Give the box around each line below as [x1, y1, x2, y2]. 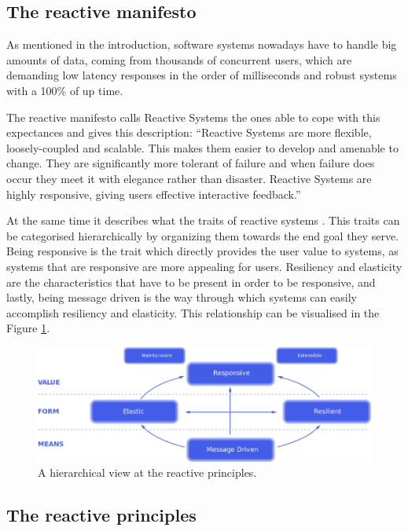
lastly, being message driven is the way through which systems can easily [6, 289, 357, 306]
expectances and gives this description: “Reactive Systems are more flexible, [6, 124, 372, 141]
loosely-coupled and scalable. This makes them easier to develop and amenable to [6, 139, 399, 156]
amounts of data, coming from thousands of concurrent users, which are [6, 51, 352, 68]
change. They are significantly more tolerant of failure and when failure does [6, 155, 375, 171]
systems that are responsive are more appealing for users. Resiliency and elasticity [6, 258, 402, 274]
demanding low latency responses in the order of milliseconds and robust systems [6, 67, 397, 83]
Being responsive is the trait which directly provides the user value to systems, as [6, 243, 399, 259]
